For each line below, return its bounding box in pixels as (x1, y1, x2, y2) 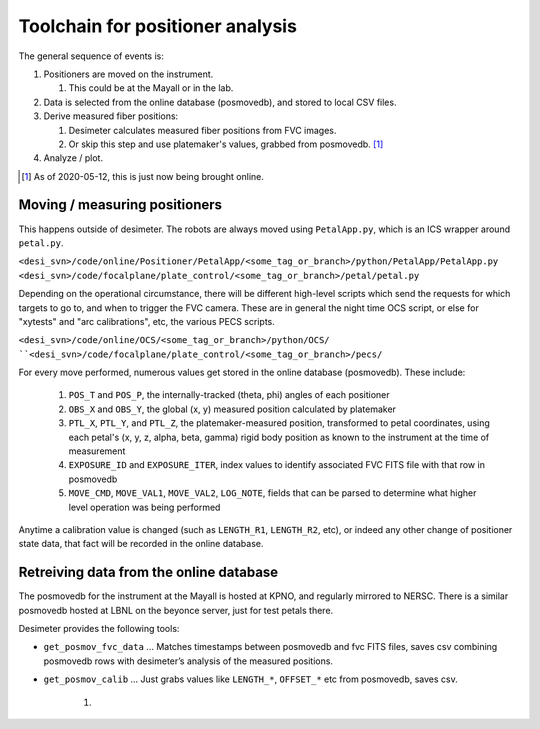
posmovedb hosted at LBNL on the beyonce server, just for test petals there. (18, 604, 334, 616)
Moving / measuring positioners (18, 196, 223, 214)
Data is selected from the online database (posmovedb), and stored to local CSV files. (43, 96, 397, 108)
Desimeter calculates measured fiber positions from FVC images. (68, 124, 337, 136)
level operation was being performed (68, 501, 221, 513)
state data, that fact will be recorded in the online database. (18, 538, 264, 550)
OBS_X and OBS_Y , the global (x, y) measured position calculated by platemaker (68, 403, 397, 415)
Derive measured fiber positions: (43, 110, 179, 122)
